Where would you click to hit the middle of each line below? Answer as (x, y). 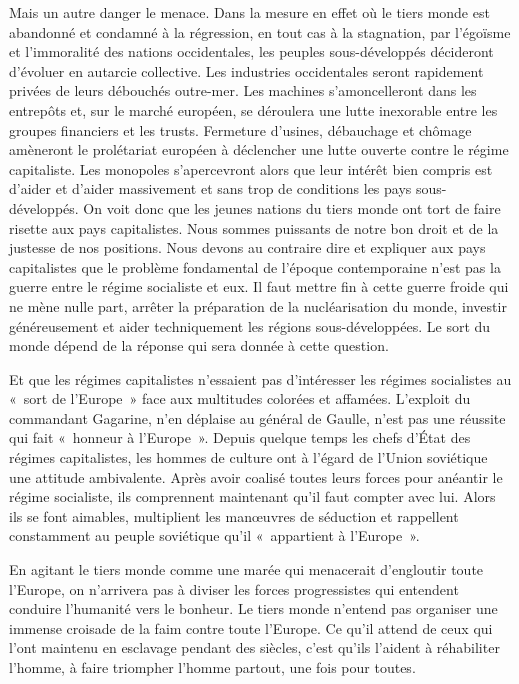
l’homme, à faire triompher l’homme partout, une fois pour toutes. (212, 667)
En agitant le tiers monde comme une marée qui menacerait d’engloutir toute (246, 569)
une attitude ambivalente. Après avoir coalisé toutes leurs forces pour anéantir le (256, 476)
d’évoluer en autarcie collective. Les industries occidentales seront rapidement (246, 70)
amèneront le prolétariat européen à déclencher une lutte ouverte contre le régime (259, 149)
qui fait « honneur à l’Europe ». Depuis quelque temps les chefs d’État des (240, 437)
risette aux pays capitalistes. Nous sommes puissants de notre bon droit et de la (254, 227)
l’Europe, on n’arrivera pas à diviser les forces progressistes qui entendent (234, 588)
